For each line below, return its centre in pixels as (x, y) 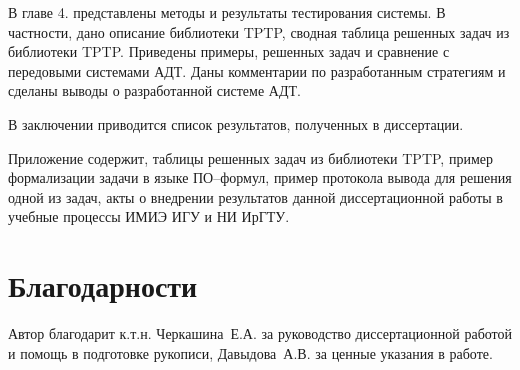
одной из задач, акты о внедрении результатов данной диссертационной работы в (255, 196)
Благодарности (103, 285)
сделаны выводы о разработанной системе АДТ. (154, 90)
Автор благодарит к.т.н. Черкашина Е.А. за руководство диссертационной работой (260, 333)
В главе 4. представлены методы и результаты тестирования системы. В (227, 12)
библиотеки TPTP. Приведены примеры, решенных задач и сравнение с (229, 51)
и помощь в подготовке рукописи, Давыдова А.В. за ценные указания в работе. (250, 352)
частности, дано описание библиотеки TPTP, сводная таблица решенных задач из (259, 31)
